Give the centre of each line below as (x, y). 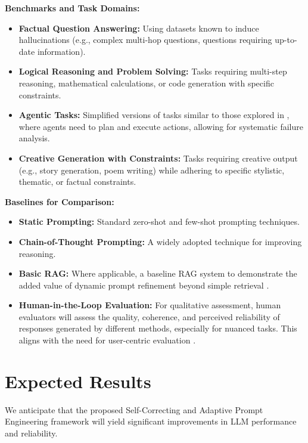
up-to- (286, 40)
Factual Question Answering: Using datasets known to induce (139, 28)
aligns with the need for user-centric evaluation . (107, 340)
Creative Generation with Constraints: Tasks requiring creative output (158, 158)
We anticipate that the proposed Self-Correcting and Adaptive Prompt (134, 409)
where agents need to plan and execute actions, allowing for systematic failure (161, 126)
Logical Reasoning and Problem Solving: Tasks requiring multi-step (153, 71)
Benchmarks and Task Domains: (72, 8)
